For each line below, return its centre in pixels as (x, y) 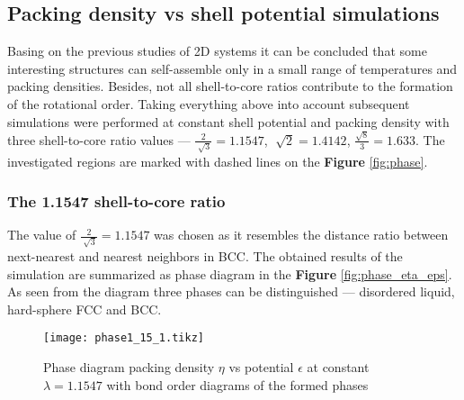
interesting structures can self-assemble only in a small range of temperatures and (232, 68)
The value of (42, 235)
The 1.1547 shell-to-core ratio (116, 201)
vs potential (261, 367)
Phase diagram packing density (129, 367)
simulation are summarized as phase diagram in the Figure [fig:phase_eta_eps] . (230, 273)
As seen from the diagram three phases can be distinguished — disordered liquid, (231, 291)
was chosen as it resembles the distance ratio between (301, 235)
